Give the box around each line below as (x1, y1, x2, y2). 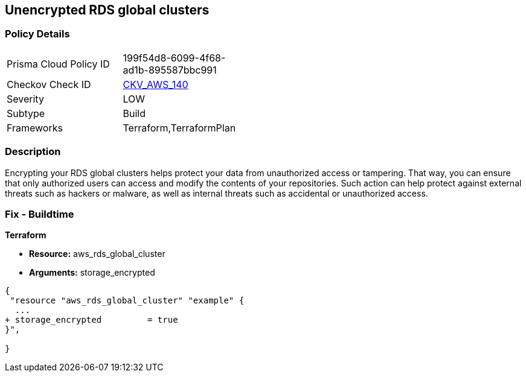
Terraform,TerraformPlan (123, 121, 236, 134)
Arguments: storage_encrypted (29, 267, 155, 278)
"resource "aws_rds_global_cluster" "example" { (10, 296, 245, 306)
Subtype (7, 107, 45, 119)
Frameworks (7, 121, 63, 134)
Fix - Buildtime (5, 208, 74, 220)
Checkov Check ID (7, 78, 91, 90)
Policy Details (5, 28, 70, 40)
